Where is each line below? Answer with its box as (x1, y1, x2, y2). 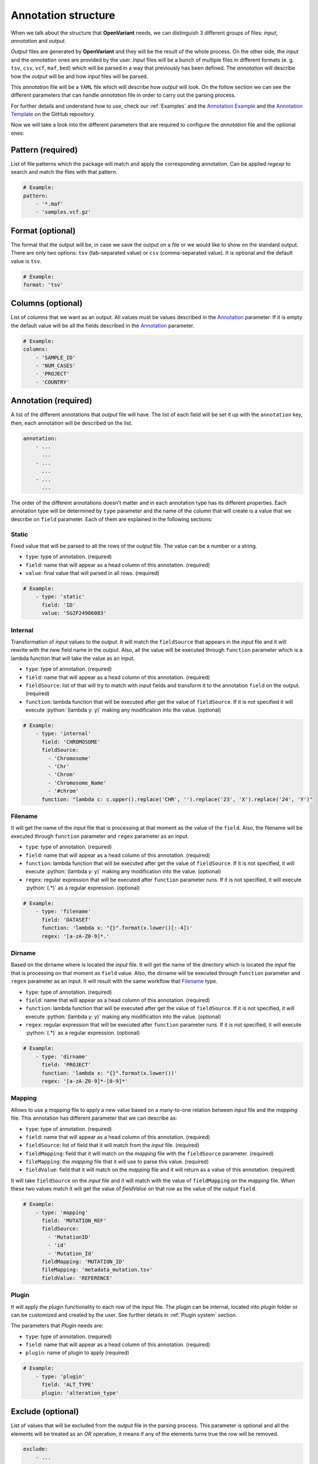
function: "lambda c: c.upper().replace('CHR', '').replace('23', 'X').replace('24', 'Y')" (42, 796, 313, 802)
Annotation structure (11, 9, 115, 22)
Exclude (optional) (11, 1407, 79, 1417)
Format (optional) (11, 225, 76, 235)
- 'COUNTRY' (35, 378, 70, 385)
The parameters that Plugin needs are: (11, 1322, 103, 1329)
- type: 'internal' (35, 730, 92, 737)
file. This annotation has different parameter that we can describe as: (11, 1114, 178, 1121)
